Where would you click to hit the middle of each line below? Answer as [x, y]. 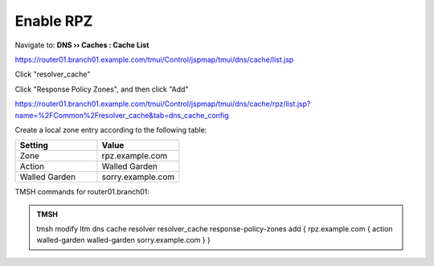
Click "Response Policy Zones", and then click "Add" [102, 89]
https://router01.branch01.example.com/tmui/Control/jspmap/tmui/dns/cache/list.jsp [154, 59]
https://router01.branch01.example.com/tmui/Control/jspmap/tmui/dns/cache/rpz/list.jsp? [163, 104]
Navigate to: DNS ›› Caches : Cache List [82, 45]
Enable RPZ [54, 21]
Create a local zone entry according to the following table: [111, 129]
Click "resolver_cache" [53, 74]
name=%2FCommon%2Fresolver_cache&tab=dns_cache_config [122, 115]
